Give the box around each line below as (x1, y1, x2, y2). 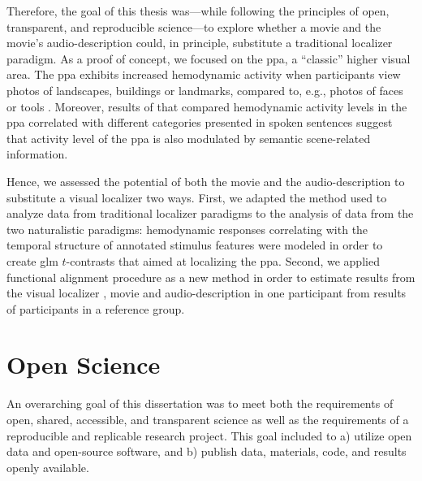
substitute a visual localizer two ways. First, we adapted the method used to (6, 188, 387, 206)
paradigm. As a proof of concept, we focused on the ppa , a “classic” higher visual (6, 50, 411, 67)
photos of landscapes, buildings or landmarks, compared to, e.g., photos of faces (6, 81, 403, 98)
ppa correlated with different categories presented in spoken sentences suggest (6, 114, 393, 131)
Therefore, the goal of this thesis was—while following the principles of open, (6, 2, 390, 19)
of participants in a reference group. (6, 300, 185, 317)
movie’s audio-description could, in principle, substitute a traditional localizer (6, 34, 393, 51)
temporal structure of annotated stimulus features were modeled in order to (6, 236, 383, 253)
